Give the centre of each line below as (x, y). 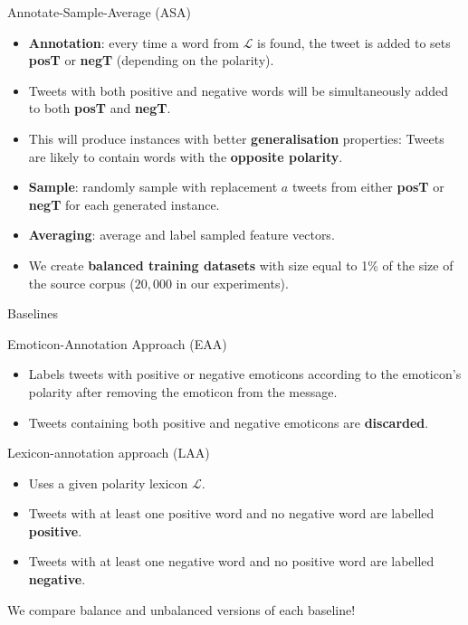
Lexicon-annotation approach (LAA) (109, 453)
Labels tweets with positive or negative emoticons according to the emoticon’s (245, 374)
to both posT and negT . (100, 108)
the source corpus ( (81, 283)
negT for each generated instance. (124, 204)
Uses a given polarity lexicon (108, 483)
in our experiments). (232, 283)
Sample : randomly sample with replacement (153, 187)
